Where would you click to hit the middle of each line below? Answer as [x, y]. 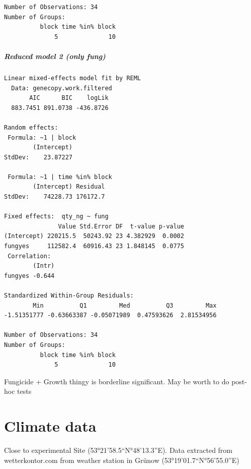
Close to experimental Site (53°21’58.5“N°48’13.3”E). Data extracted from [118, 450]
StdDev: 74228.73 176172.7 [55, 197]
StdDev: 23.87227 [38, 157]
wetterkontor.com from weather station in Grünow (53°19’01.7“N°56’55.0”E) [122, 460]
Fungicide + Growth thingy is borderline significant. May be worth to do [117, 381]
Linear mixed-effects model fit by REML [73, 78]
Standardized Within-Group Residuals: [69, 296]
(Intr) [44, 266]
